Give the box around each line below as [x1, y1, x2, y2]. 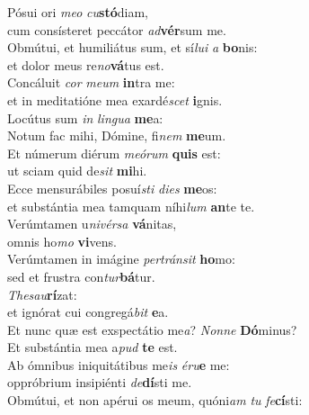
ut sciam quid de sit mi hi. [7, 161, 147, 180]
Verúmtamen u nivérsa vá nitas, [7, 214, 177, 233]
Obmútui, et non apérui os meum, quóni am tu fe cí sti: [7, 391, 303, 410]
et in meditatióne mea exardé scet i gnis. [7, 90, 223, 109]
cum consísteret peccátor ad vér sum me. [7, 20, 226, 39]
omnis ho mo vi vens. [7, 231, 117, 250]
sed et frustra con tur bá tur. [7, 266, 155, 285]
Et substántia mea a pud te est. [7, 338, 178, 356]
